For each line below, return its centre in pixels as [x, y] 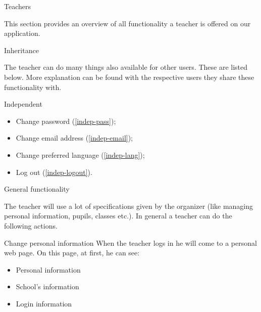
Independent [23, 104]
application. [22, 33]
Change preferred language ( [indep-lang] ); [80, 154]
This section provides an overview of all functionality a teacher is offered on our [127, 23]
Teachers [17, 6]
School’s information [47, 286]
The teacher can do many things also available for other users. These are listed [126, 67]
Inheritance [21, 50]
